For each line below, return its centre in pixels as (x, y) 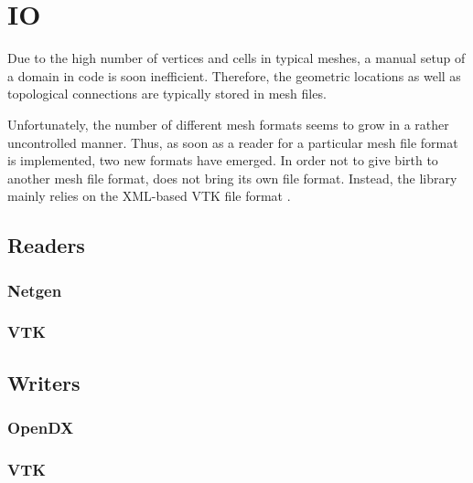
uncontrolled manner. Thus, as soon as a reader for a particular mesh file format (233, 142)
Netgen (35, 290)
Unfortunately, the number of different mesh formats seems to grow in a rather (228, 124)
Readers (46, 245)
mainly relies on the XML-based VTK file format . (149, 196)
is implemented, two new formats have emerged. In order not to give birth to (223, 160)
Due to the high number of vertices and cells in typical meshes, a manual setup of (236, 58)
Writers (44, 382)
